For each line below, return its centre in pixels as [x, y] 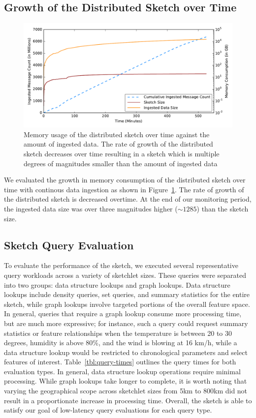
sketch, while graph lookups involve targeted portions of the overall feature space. [127, 304]
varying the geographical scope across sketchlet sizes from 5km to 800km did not [126, 391]
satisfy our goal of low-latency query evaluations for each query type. [108, 410]
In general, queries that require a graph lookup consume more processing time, [123, 313]
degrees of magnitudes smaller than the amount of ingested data [121, 163]
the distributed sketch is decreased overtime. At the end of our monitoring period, [128, 199]
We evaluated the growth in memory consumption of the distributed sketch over [125, 180]
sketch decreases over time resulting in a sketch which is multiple [122, 153]
